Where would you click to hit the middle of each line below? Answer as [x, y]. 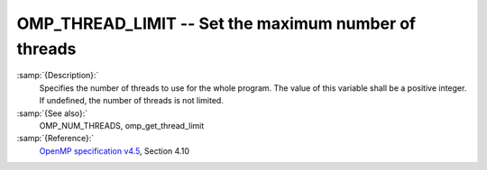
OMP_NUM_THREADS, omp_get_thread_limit [122, 125]
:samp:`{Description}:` [58, 76]
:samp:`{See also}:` [52, 113]
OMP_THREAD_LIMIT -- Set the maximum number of [216, 23]
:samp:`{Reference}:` [55, 139]
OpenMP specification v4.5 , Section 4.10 [114, 151]
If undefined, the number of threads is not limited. [132, 101]
